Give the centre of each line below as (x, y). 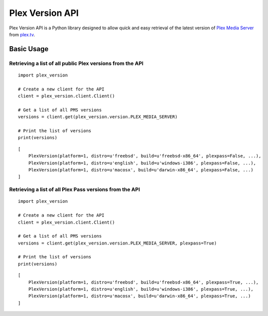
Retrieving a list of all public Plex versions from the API (76, 63)
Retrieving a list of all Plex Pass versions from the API (74, 190)
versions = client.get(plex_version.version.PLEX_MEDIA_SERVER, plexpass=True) (117, 243)
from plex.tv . (22, 34)
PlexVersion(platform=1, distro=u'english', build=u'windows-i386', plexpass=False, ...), (142, 163)
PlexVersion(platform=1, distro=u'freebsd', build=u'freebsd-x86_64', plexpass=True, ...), (143, 282)
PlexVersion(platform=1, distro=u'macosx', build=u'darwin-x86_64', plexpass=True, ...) (139, 296)
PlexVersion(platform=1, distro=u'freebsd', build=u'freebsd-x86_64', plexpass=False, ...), (145, 156)
